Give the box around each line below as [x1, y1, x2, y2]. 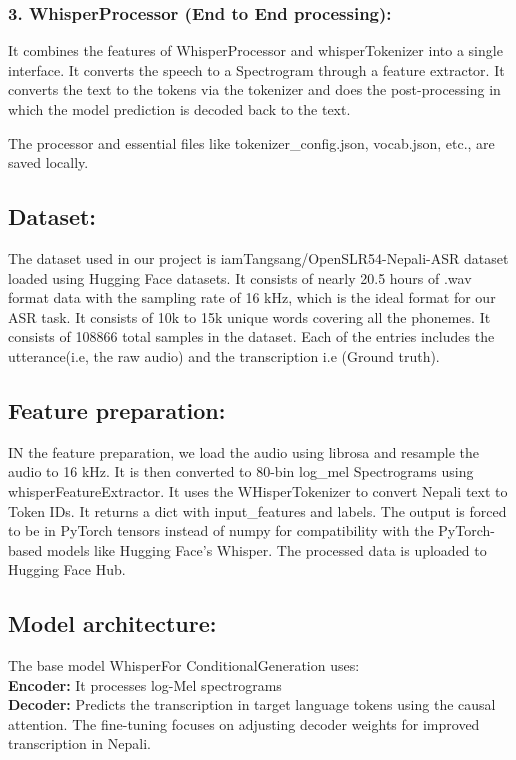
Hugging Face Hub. [8, 559, 126, 580]
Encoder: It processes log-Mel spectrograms [8, 674, 282, 695]
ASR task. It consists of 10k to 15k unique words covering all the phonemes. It [8, 306, 491, 327]
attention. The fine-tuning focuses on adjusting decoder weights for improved [8, 713, 480, 734]
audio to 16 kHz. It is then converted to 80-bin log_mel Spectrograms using [8, 461, 474, 482]
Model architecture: [8, 608, 217, 639]
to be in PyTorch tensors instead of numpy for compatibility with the [8, 520, 434, 541]
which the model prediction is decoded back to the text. [8, 99, 351, 119]
